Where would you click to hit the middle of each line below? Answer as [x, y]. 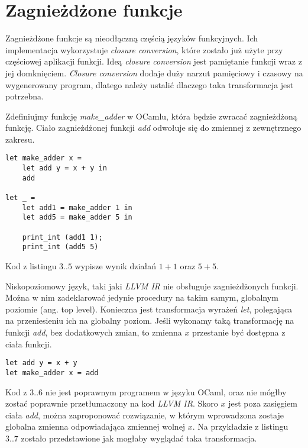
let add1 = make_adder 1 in [77, 207]
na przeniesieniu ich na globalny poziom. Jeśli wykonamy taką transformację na [150, 320]
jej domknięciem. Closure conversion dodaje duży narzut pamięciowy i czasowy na [154, 72]
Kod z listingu [31, 266]
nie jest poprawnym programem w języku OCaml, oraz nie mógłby [166, 391]
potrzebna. [25, 96]
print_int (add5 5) [60, 247]
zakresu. [20, 139]
